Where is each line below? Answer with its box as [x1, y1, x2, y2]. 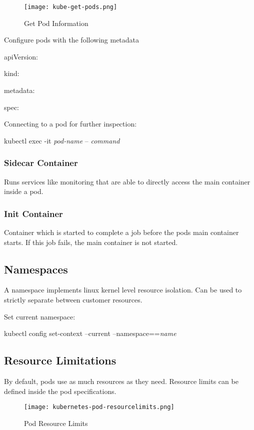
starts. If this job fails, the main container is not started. [4, 236, 178, 247]
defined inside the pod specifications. [4, 385, 116, 396]
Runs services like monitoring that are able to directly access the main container [4, 176, 250, 186]
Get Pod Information [24, 17, 88, 28]
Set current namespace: [4, 311, 75, 321]
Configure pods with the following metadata [4, 34, 139, 45]
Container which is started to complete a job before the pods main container [4, 227, 239, 237]
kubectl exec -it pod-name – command [4, 135, 120, 145]
